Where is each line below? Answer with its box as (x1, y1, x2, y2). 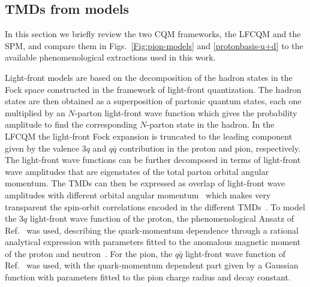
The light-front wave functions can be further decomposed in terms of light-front (5, 153, 301, 166)
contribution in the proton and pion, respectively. (119, 141, 301, 154)
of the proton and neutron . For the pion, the (5, 247, 173, 259)
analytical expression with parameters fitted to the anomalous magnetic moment (5, 235, 301, 248)
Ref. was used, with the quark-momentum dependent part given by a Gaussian (5, 259, 299, 271)
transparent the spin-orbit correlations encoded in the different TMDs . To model (5, 200, 305, 213)
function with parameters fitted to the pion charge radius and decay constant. (5, 271, 291, 283)
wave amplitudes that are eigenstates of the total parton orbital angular (5, 165, 269, 177)
